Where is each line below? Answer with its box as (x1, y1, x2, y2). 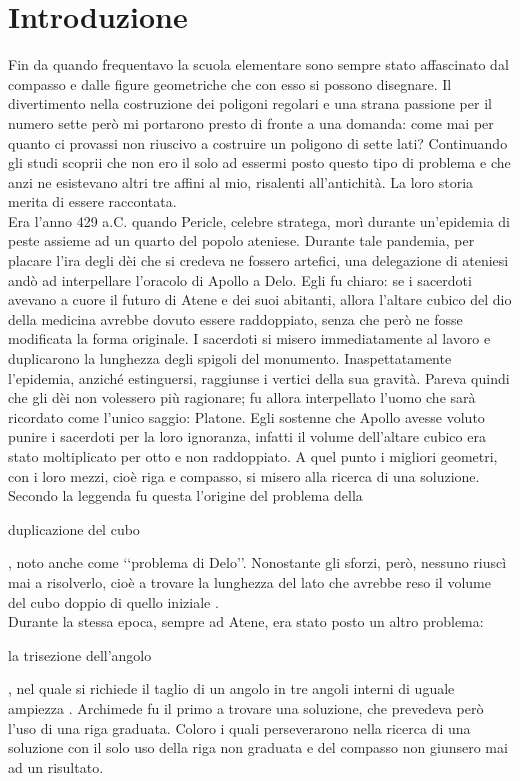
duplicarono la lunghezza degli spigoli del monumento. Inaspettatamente (8, 348, 452, 369)
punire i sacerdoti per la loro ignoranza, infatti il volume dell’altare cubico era (8, 426, 486, 447)
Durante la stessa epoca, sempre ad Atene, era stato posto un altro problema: (8, 611, 484, 632)
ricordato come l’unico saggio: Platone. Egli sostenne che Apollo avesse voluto (8, 406, 485, 427)
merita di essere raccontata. (8, 191, 177, 212)
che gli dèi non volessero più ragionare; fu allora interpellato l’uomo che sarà (8, 387, 476, 408)
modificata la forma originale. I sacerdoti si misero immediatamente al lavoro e (8, 328, 491, 349)
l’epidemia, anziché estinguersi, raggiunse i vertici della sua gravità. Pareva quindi (8, 367, 510, 388)
